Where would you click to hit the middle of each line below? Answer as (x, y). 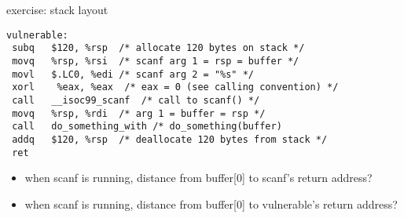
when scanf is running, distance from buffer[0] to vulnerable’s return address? (211, 203)
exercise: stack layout (57, 9)
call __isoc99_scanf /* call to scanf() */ (136, 100)
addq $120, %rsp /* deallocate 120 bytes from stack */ (170, 139)
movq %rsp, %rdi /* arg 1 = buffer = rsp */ (139, 113)
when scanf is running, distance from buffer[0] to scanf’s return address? (198, 178)
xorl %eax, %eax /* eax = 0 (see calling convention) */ (175, 87)
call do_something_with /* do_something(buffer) (147, 127)
